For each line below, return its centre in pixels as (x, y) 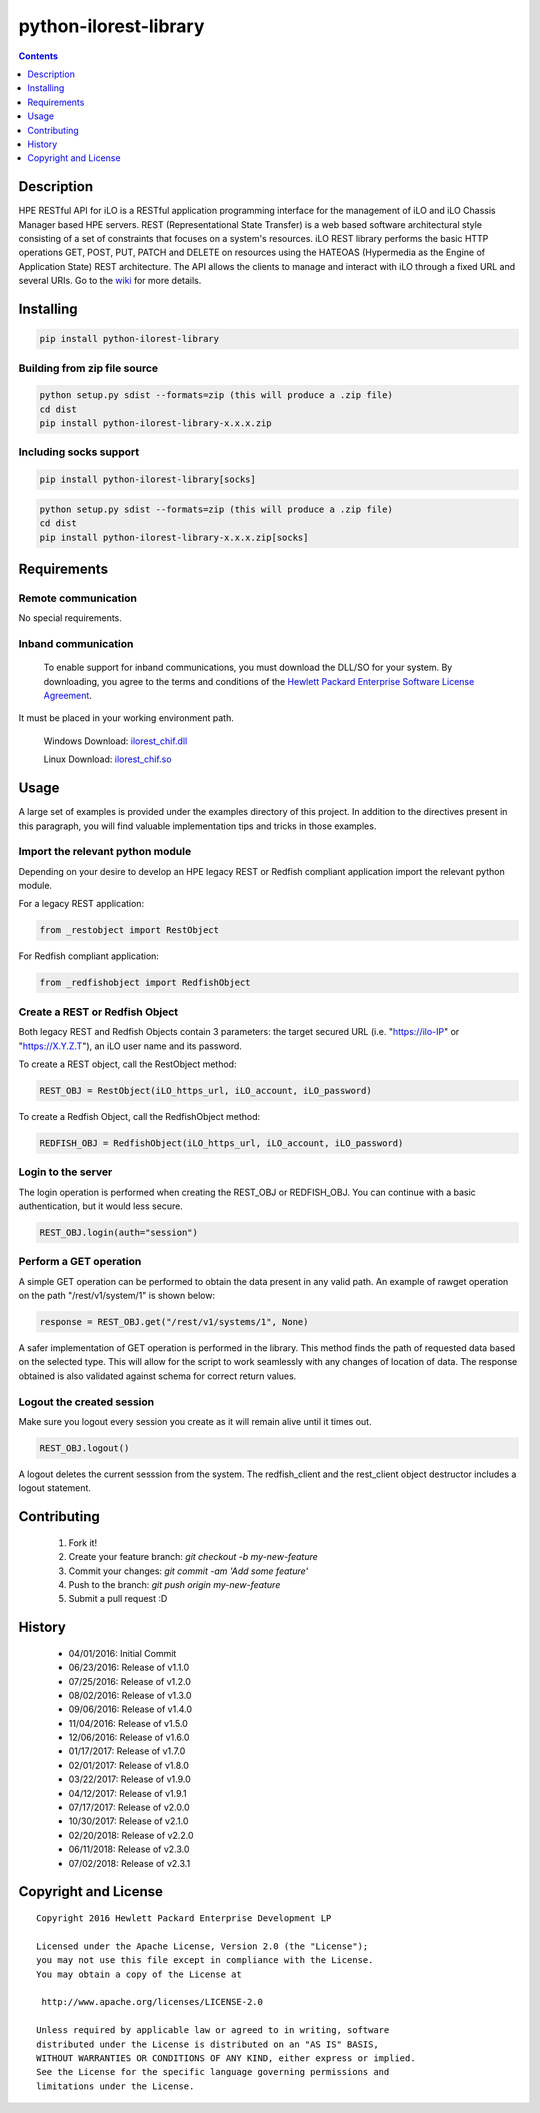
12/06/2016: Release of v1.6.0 (129, 1737)
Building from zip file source (88, 368)
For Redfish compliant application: (89, 956)
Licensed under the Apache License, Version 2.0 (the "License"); (202, 1946)
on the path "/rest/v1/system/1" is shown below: (116, 1296)
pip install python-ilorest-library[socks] (148, 479)
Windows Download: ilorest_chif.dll (115, 741)
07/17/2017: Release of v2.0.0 (129, 1807)
